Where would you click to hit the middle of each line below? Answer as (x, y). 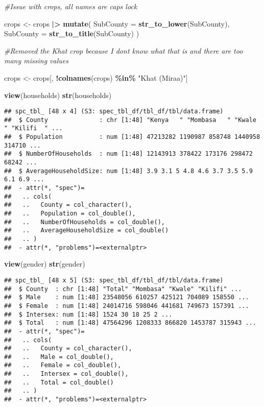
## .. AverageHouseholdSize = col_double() (87, 231)
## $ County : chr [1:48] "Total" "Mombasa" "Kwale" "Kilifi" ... (123, 289)
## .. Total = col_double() (59, 382)
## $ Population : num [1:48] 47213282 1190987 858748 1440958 (132, 137)
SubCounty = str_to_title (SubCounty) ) (72, 33)
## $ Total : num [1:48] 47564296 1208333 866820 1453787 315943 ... (130, 323)
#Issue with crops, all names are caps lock (71, 6)
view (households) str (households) (58, 95)
